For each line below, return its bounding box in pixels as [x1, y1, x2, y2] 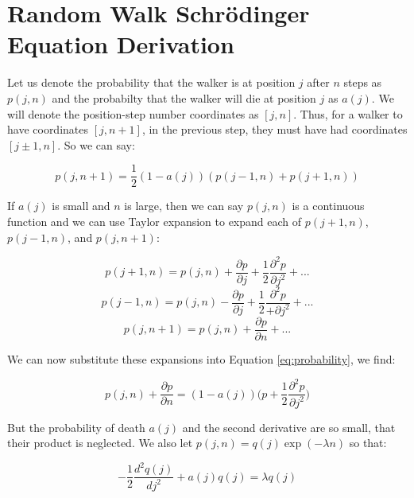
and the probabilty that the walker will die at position [52, 89, 316, 106]
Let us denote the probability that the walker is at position [7, 74, 296, 91]
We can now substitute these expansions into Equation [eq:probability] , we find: [7, 351, 396, 367]
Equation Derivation [7, 28, 234, 60]
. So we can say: [57, 136, 135, 153]
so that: [349, 434, 387, 451]
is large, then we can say [124, 197, 244, 214]
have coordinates [7, 121, 89, 138]
